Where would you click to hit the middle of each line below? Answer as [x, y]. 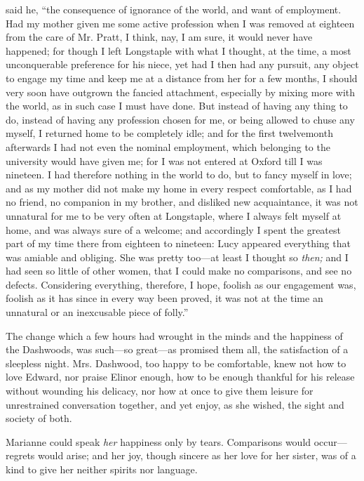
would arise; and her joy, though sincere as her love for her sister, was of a [197, 455]
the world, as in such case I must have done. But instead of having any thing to [177, 106]
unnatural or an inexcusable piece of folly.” [97, 312]
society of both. [39, 418]
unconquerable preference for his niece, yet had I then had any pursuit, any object [182, 64]
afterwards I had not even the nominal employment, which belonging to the [168, 146]
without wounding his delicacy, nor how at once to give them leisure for [160, 391]
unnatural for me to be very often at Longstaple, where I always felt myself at [174, 215]
